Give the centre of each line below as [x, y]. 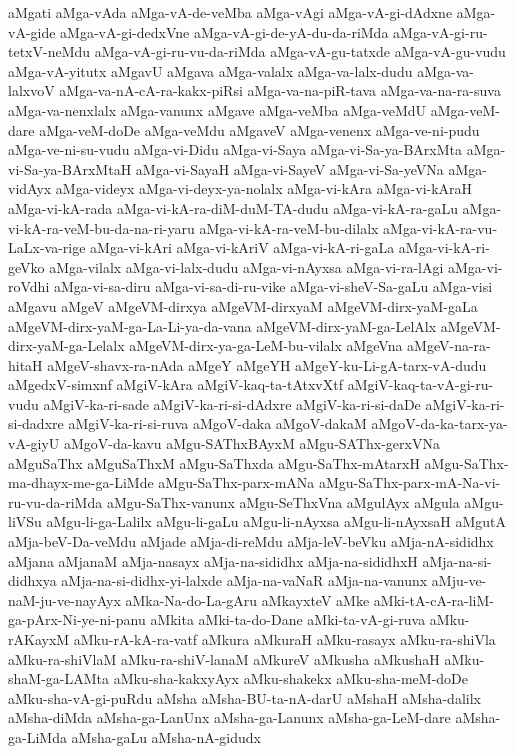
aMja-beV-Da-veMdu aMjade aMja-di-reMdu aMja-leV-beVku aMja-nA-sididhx [251, 541]
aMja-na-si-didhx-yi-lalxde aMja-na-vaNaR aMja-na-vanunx [244, 580]
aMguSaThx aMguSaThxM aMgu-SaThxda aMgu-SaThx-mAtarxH [214, 462]
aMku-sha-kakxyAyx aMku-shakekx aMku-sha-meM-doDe [290, 678]
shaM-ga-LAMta [58, 678]
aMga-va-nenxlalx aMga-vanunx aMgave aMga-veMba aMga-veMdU [217, 109]
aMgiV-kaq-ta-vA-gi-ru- [420, 384]
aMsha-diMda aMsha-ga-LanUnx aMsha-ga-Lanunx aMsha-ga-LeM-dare [229, 717]
